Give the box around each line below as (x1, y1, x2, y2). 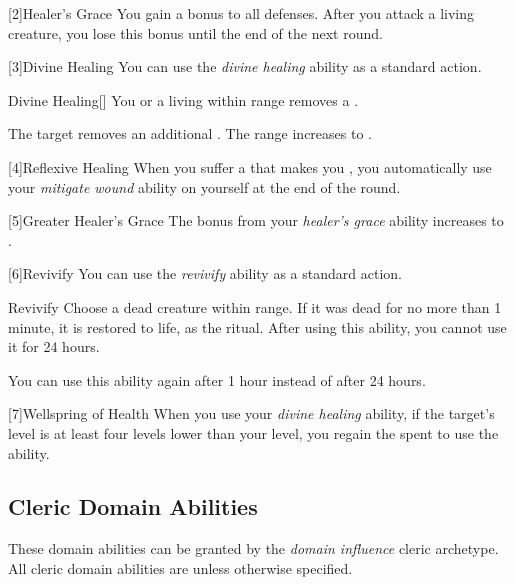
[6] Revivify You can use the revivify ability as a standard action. (8, 263, 402, 284)
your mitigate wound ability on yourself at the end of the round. (8, 176, 401, 197)
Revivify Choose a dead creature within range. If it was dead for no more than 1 (8, 296, 502, 317)
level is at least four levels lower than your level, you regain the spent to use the (8, 422, 499, 443)
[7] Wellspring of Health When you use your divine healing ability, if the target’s (8, 403, 495, 424)
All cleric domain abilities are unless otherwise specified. (8, 557, 353, 578)
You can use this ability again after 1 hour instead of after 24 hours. (8, 369, 426, 390)
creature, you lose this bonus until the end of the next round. (8, 22, 383, 43)
